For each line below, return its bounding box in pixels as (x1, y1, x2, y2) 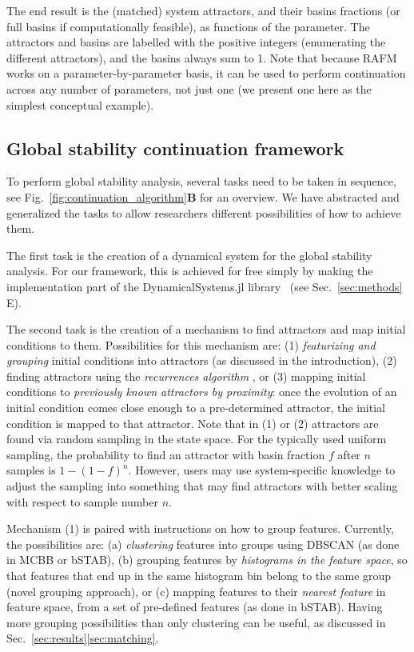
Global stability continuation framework (6, 135, 344, 160)
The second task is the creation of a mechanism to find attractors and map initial (6, 321, 406, 338)
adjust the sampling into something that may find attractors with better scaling (6, 478, 398, 494)
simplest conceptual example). (6, 96, 154, 113)
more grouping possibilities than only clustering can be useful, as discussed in (6, 614, 386, 630)
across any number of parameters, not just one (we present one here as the (6, 80, 372, 97)
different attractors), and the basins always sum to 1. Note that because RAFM (6, 49, 397, 66)
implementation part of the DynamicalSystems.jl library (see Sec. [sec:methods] (6, 278, 403, 294)
